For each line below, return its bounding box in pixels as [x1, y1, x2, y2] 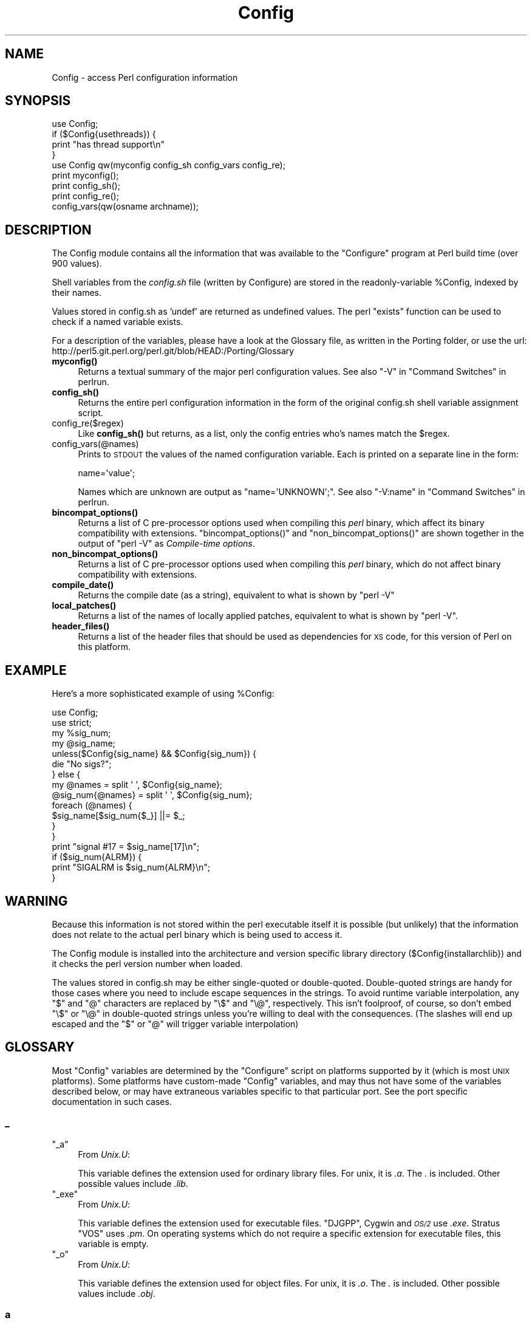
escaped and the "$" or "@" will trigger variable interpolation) [52, 1018, 299, 1029]
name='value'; [78, 468, 135, 479]
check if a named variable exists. [52, 316, 183, 327]
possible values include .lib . [78, 1178, 188, 1189]
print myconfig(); [52, 170, 119, 181]
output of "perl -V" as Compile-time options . [78, 538, 255, 549]
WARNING [5, 893, 68, 909]
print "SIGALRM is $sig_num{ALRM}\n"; [52, 862, 211, 873]
